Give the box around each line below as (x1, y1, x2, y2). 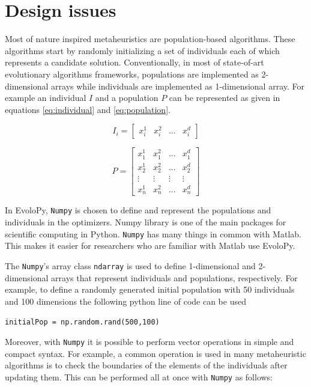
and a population (95, 91, 159, 104)
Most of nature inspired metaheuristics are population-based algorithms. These (5, 32, 295, 45)
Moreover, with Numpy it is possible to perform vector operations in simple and (5, 335, 294, 347)
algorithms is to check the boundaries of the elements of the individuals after (5, 359, 288, 371)
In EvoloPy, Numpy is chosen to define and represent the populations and (5, 204, 271, 216)
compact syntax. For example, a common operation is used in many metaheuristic (5, 347, 306, 359)
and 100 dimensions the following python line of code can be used (5, 294, 246, 307)
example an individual (5, 91, 86, 104)
